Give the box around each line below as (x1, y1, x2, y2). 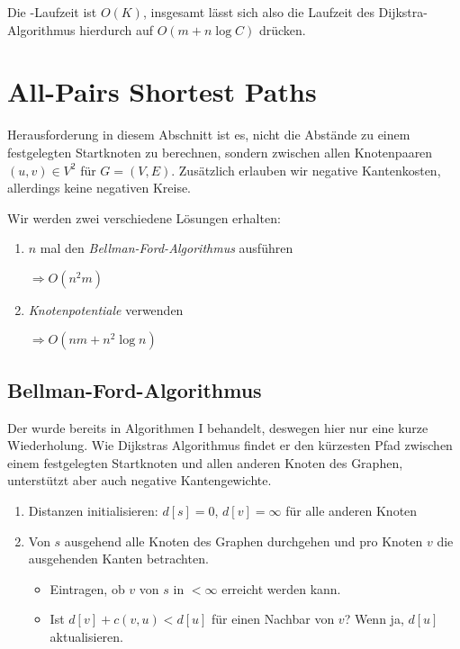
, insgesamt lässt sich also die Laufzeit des (142, 3, 374, 21)
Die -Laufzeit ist (7, 3, 97, 21)
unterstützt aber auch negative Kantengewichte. (7, 471, 272, 490)
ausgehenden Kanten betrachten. (28, 549, 209, 568)
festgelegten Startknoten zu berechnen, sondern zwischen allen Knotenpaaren (7, 142, 433, 161)
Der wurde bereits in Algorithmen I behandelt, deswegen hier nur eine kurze (7, 418, 428, 437)
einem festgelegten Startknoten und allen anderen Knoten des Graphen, (7, 453, 403, 472)
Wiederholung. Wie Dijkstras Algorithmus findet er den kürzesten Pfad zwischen (7, 436, 453, 455)
